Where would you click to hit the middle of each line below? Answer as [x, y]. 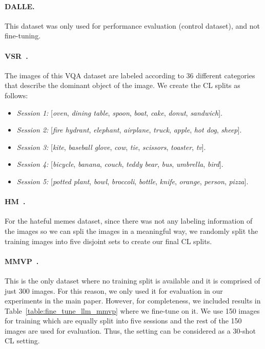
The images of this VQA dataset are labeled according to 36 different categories [130, 75]
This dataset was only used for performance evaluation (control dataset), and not [132, 25]
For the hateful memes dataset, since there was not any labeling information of [129, 221]
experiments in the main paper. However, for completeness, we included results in [133, 301]
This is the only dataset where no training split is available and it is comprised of [132, 280]
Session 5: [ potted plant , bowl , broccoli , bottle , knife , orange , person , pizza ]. [132, 181]
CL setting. [22, 341]
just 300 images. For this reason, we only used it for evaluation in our [114, 290]
